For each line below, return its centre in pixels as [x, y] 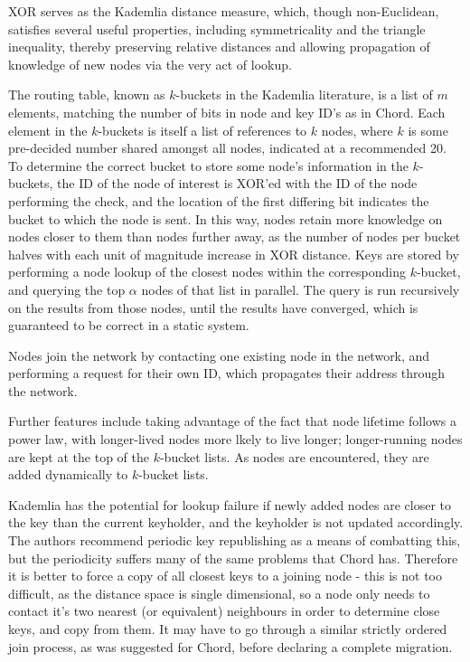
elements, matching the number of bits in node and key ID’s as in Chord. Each [227, 112]
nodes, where [357, 130]
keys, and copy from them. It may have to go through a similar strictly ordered [228, 629]
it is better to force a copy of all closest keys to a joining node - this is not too [225, 576]
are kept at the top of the [79, 456]
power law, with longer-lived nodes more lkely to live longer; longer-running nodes [235, 439]
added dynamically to [68, 474]
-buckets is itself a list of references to [202, 130]
